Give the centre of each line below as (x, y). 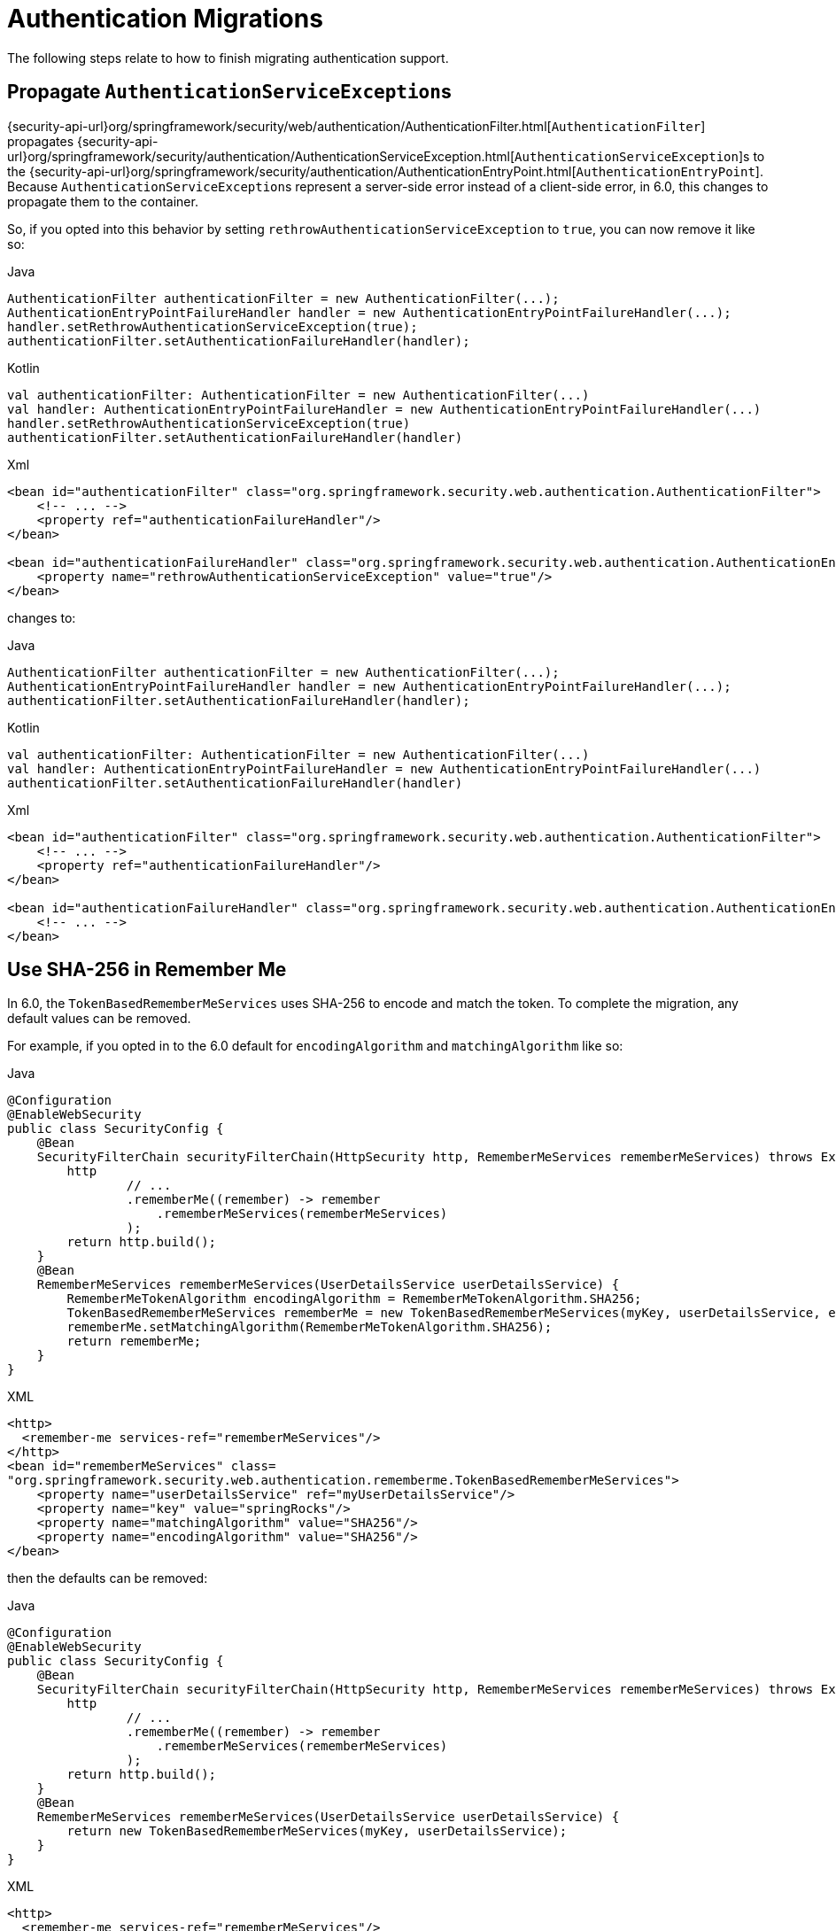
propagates (41, 141)
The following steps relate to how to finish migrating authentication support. (228, 58)
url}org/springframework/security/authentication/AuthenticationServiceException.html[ (261, 156)
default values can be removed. (99, 1019)
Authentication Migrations (165, 19)
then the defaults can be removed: (108, 1578)
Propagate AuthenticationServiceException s (229, 92)
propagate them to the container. (103, 201)
